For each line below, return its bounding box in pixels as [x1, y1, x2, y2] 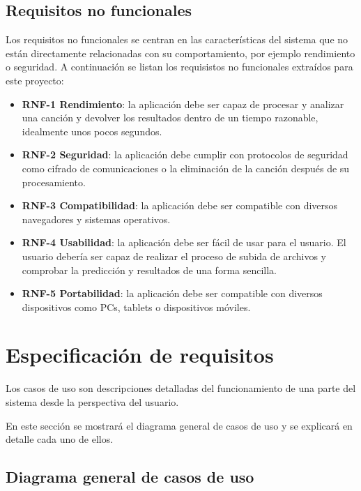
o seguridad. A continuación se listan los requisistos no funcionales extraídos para [6, 59, 353, 74]
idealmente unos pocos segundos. [22, 123, 162, 138]
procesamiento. [22, 174, 86, 189]
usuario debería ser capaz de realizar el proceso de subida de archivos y [22, 248, 326, 263]
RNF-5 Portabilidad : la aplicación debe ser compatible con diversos [22, 286, 323, 301]
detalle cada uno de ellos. [6, 432, 114, 446]
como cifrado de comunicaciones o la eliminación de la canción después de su [22, 160, 350, 175]
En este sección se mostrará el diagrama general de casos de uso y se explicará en [6, 418, 353, 432]
